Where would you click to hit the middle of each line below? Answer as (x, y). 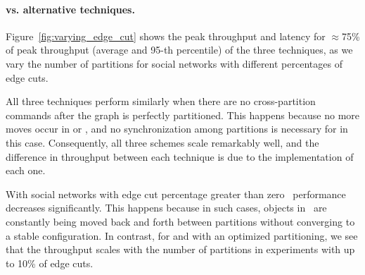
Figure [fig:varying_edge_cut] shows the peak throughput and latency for (166, 36)
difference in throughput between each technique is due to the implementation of (180, 156)
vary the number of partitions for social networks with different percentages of (174, 63)
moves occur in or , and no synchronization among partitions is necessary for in (177, 129)
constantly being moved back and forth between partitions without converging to (180, 221)
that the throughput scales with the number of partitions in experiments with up (180, 249)
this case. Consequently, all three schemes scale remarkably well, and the (162, 142)
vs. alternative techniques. (70, 9)
